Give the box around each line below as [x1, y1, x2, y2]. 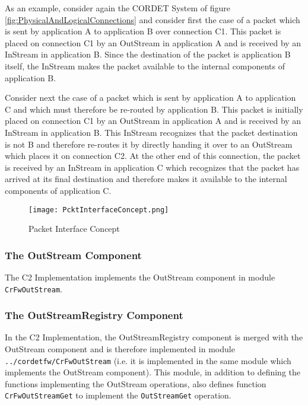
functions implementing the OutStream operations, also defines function [5, 377, 266, 390]
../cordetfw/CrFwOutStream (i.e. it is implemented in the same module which [5, 354, 291, 366]
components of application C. [5, 184, 112, 196]
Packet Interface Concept [28, 222, 120, 235]
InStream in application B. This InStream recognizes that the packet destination [5, 126, 298, 138]
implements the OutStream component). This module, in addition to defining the [5, 366, 301, 378]
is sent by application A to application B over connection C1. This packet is [5, 25, 281, 37]
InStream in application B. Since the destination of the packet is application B [5, 48, 291, 60]
